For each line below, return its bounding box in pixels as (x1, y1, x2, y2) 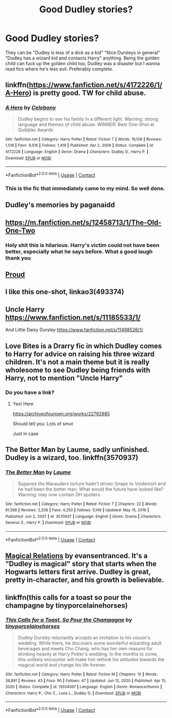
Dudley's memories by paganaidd (5, 201, 115, 209)
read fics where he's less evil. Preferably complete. (5, 66, 114, 72)
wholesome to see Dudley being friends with (5, 365, 150, 374)
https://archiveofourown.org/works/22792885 (12, 411, 110, 417)
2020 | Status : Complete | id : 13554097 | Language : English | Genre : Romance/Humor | (5, 684, 162, 690)
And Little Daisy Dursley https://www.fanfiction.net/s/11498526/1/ (5, 327, 143, 333)
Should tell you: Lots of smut (12, 420, 73, 426)
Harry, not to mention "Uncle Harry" (5, 374, 123, 382)
